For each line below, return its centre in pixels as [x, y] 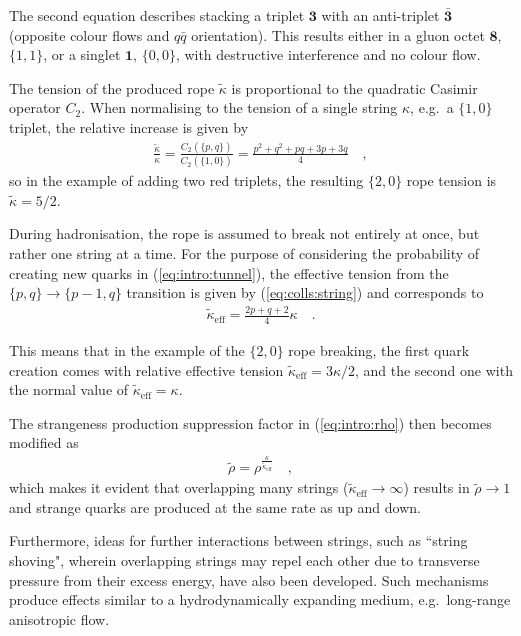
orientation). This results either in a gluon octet [338, 34]
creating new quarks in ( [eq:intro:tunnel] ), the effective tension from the [229, 272]
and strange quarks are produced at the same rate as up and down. [215, 506]
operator [35, 107]
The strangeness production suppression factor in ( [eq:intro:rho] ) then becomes [250, 422]
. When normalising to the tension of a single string [239, 107]
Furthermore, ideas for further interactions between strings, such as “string [238, 540]
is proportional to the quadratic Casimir [354, 87]
